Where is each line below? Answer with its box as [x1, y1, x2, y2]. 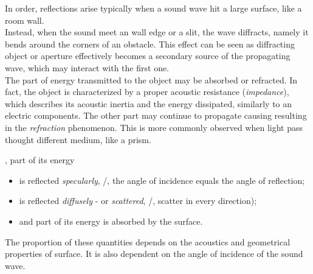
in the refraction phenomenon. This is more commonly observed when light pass [5, 121, 303, 133]
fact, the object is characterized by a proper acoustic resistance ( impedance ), [5, 85, 289, 98]
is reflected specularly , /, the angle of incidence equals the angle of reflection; [19, 174, 305, 186]
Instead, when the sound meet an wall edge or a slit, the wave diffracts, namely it [5, 26, 309, 38]
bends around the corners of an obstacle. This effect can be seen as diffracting [5, 37, 295, 50]
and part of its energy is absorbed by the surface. [19, 214, 203, 227]
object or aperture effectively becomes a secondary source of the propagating [5, 49, 291, 62]
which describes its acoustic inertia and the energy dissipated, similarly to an [5, 97, 292, 110]
